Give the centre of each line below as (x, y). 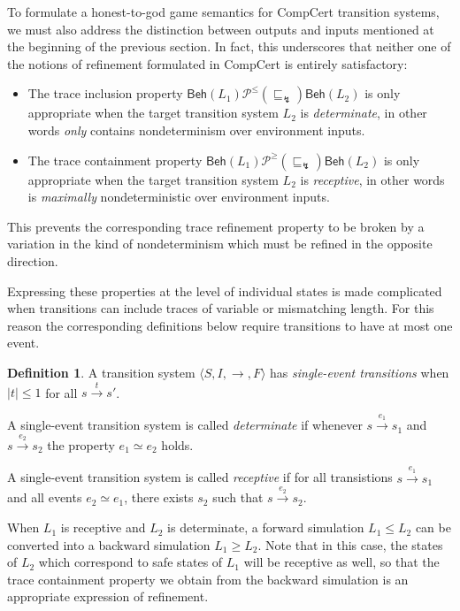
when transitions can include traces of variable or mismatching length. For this (221, 308)
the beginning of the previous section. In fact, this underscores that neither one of (229, 46)
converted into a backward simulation (109, 544)
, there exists (159, 497)
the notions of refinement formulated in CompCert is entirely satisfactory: (207, 63)
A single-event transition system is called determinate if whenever (185, 425)
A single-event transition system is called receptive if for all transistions (200, 477)
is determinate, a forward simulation (266, 527)
